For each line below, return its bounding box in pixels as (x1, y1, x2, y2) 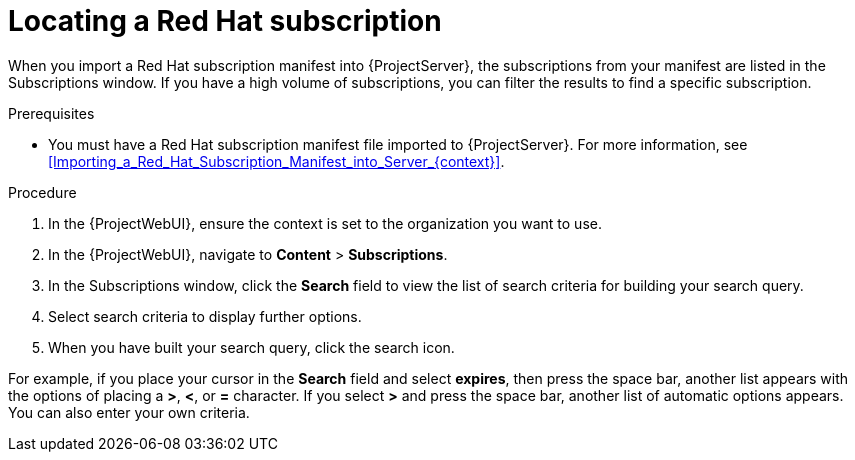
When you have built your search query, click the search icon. (48, 338, 455, 356)
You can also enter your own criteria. (8, 403, 250, 421)
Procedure (8, 183, 77, 201)
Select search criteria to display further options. (48, 307, 362, 325)
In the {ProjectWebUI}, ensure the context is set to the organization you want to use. (48, 214, 602, 232)
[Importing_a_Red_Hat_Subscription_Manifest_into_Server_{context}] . (48, 152, 505, 170)
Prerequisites (8, 104, 95, 122)
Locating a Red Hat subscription (8, 4, 442, 38)
